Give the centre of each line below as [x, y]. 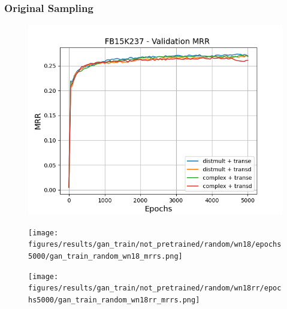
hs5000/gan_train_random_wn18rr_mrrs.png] [114, 300]
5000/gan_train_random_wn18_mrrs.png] [105, 257]
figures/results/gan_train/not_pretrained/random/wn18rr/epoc [155, 288]
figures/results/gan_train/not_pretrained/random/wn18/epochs [155, 245]
